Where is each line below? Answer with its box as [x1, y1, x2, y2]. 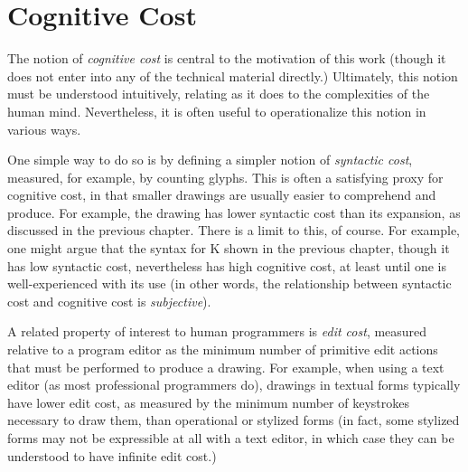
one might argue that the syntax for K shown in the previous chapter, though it [7, 239, 450, 258]
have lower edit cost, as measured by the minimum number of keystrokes [7, 392, 409, 411]
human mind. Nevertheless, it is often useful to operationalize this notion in [7, 101, 426, 120]
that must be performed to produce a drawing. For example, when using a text [7, 357, 445, 376]
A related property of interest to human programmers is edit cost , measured [7, 322, 427, 341]
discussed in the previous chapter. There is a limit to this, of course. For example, [7, 221, 461, 240]
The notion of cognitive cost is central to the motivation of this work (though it [7, 49, 446, 68]
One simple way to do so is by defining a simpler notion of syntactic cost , [7, 150, 413, 169]
